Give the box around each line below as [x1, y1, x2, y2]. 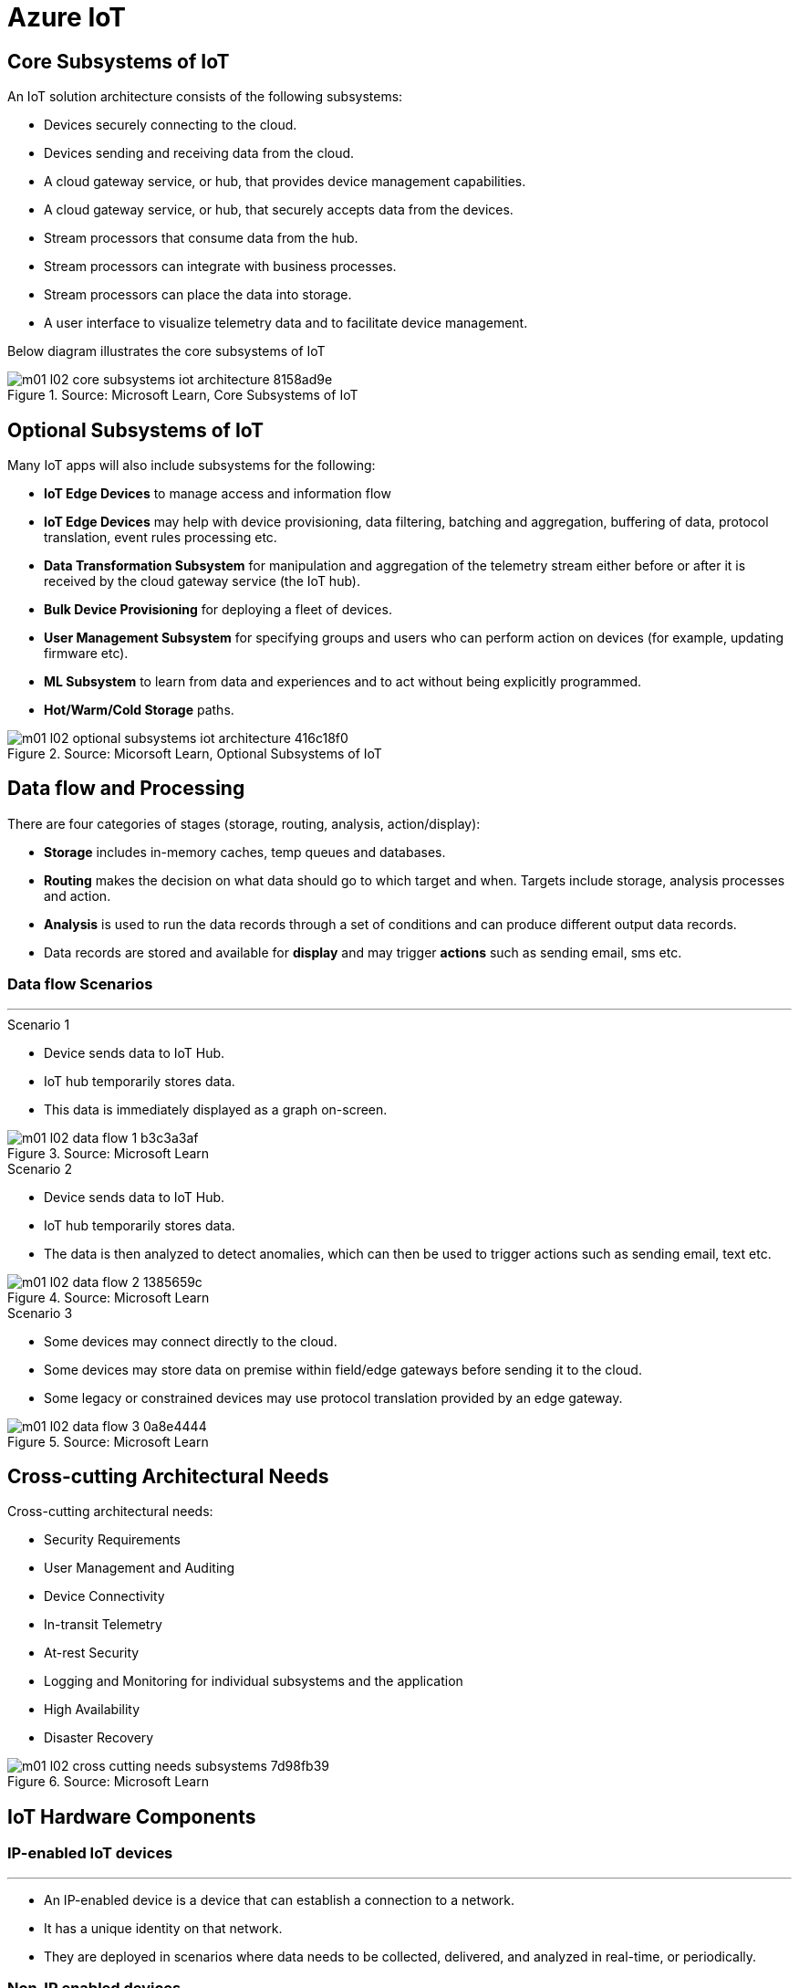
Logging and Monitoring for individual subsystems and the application [44, 1673, 463, 1690]
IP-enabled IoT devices [7, 1844, 173, 1863]
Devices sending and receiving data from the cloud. [44, 145, 355, 162]
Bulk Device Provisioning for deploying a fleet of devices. [44, 602, 392, 618]
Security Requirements [44, 1532, 181, 1548]
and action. [44, 887, 111, 904]
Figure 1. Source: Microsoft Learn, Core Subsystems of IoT [7, 387, 358, 403]
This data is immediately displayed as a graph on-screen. [44, 1101, 388, 1117]
